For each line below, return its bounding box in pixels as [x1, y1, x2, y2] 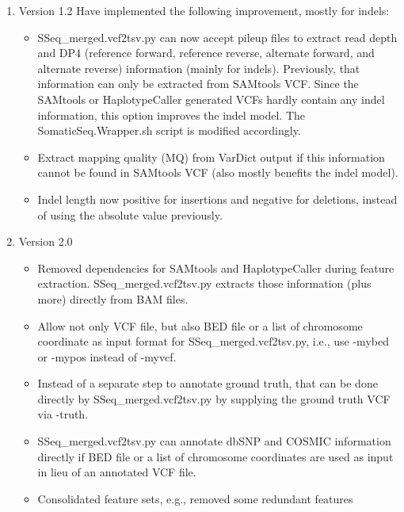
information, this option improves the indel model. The [37, 106, 306, 123]
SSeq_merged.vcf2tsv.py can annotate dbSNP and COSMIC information [37, 433, 391, 449]
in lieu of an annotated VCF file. [37, 464, 196, 480]
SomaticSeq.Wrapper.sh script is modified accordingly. [37, 122, 301, 139]
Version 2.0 [18, 233, 73, 250]
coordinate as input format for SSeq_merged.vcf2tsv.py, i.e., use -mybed [37, 333, 389, 350]
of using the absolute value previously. [37, 206, 223, 223]
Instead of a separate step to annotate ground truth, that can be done [37, 375, 378, 392]
